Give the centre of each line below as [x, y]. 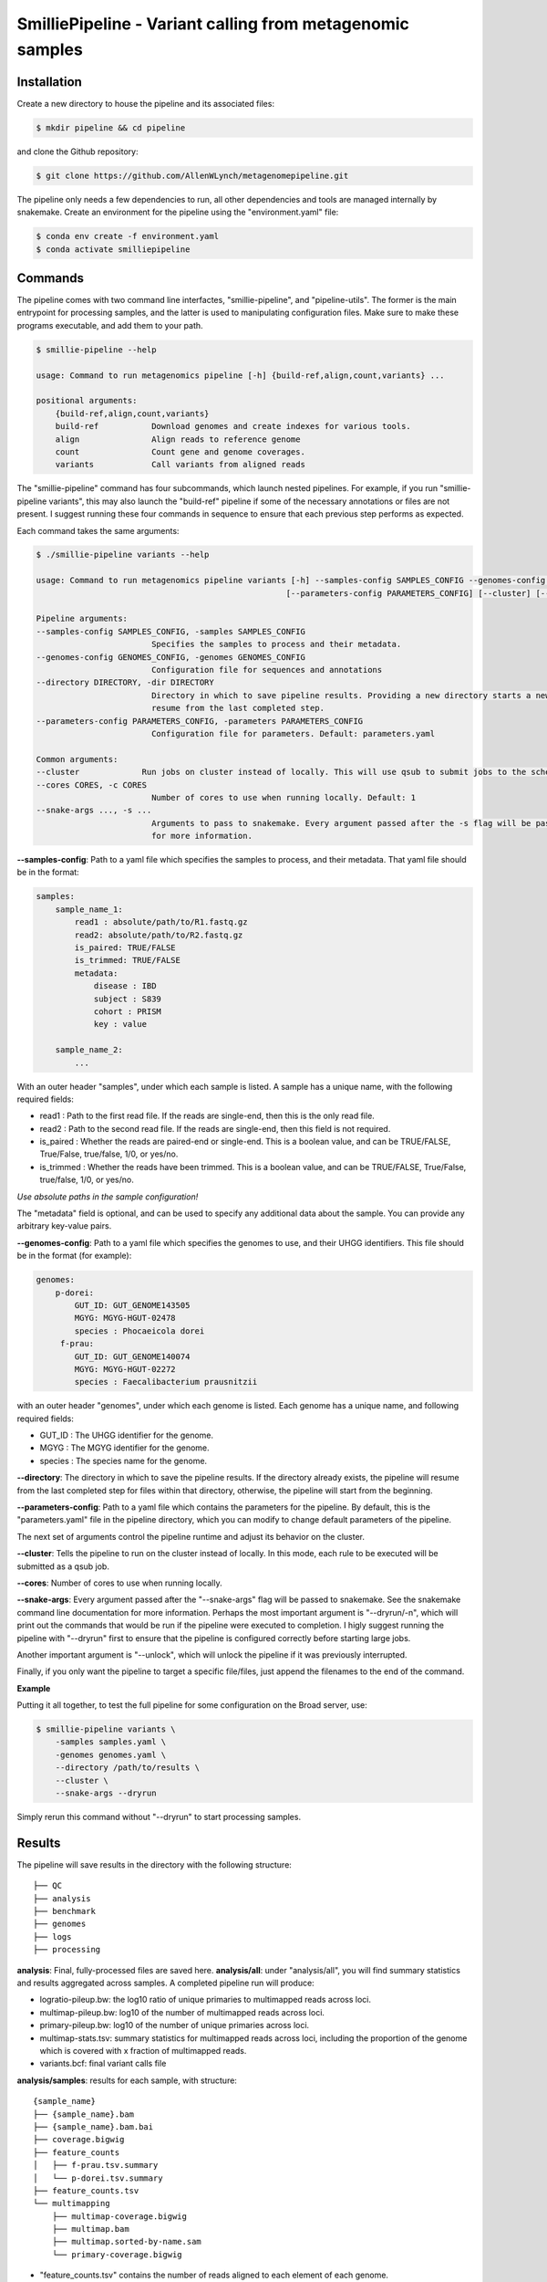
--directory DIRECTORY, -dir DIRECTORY [125, 683]
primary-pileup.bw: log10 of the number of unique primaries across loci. [175, 2026]
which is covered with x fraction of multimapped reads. [143, 2051]
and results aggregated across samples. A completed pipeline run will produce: [165, 1983]
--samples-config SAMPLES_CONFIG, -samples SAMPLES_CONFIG [170, 631]
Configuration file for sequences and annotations [267, 670]
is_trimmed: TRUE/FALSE [128, 960]
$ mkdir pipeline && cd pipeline [111, 127]
